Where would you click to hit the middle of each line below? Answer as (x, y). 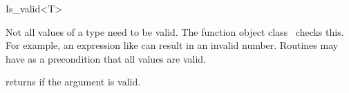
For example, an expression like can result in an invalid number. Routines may (172, 45)
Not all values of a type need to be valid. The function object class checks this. (175, 31)
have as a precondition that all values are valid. (106, 58)
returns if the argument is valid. (73, 82)
